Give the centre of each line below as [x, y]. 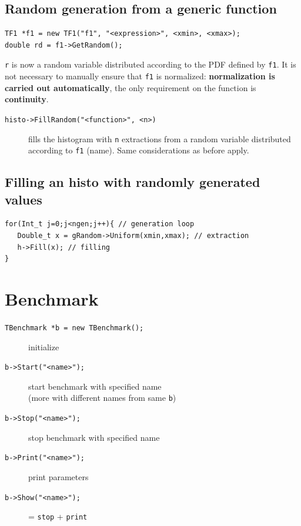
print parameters [58, 477]
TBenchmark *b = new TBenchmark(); [74, 328]
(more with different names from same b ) [102, 398]
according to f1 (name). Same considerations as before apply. [139, 150]
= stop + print [58, 516]
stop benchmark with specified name [94, 437]
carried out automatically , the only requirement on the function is [131, 87]
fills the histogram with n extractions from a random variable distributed [160, 138]
